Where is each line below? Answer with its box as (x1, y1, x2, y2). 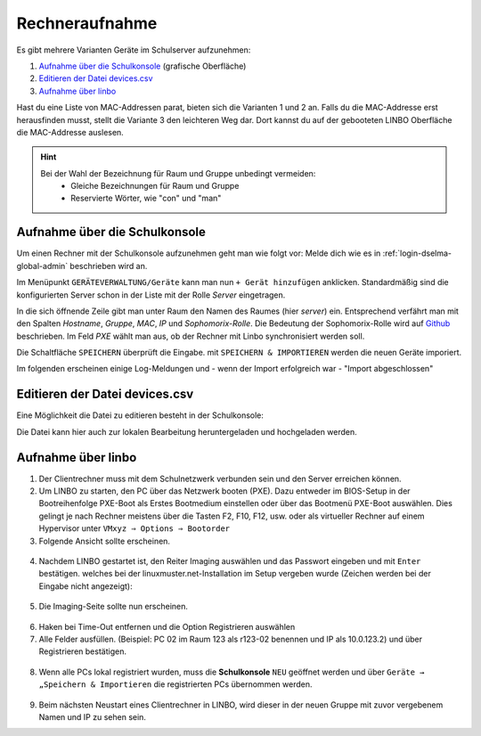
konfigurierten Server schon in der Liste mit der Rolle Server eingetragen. (16, 290, 286, 300)
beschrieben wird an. (69, 260, 148, 271)
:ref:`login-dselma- (382, 248, 452, 258)
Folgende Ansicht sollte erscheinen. (38, 536, 171, 546)
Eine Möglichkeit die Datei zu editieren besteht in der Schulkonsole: (16, 410, 265, 421)
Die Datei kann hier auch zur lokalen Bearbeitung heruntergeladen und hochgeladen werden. (16, 426, 358, 437)
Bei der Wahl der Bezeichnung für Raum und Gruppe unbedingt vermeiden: (40, 168, 316, 178)
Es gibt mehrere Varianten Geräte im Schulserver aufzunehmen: (16, 45, 251, 55)
